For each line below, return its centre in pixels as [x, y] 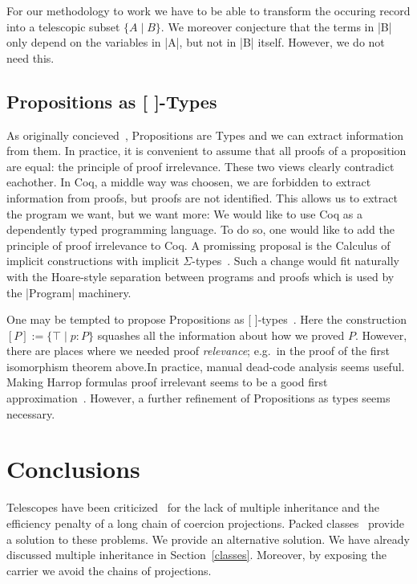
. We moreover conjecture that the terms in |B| [276, 26]
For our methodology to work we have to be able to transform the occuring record [208, 10]
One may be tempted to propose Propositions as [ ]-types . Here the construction [206, 319]
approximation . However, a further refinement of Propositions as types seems [198, 398]
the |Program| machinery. [69, 292]
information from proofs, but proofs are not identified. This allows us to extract [202, 197]
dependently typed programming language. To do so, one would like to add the [200, 229]
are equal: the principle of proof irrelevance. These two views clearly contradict [200, 166]
